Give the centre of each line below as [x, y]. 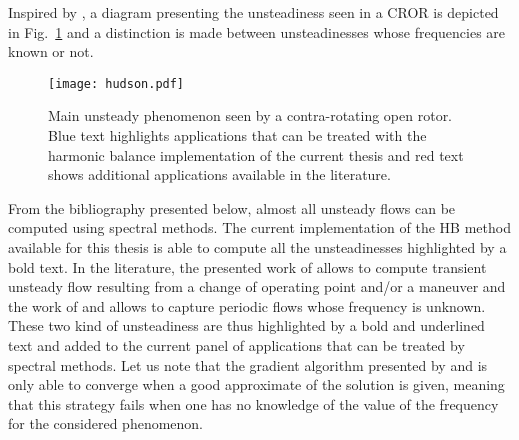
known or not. [51, 51]
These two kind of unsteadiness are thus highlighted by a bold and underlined [246, 325]
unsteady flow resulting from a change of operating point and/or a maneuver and [257, 286]
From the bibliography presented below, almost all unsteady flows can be [232, 207]
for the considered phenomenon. [106, 423]
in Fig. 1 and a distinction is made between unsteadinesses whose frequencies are [257, 31]
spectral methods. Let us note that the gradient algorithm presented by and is [248, 364]
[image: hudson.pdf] [116, 83]
